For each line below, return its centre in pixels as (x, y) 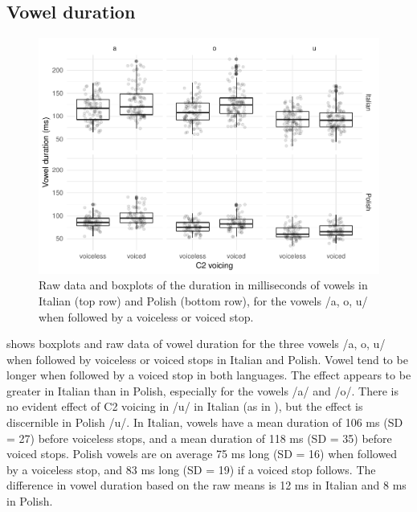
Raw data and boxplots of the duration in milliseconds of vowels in (203, 285)
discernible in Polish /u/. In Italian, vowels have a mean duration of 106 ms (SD (205, 422)
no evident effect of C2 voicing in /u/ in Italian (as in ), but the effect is (185, 406)
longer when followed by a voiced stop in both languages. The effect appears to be (209, 375)
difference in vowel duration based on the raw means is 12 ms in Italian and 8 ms (206, 485)
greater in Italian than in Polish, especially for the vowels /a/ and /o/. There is (202, 390)
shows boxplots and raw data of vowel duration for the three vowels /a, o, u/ (196, 344)
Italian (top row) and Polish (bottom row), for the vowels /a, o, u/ (203, 300)
